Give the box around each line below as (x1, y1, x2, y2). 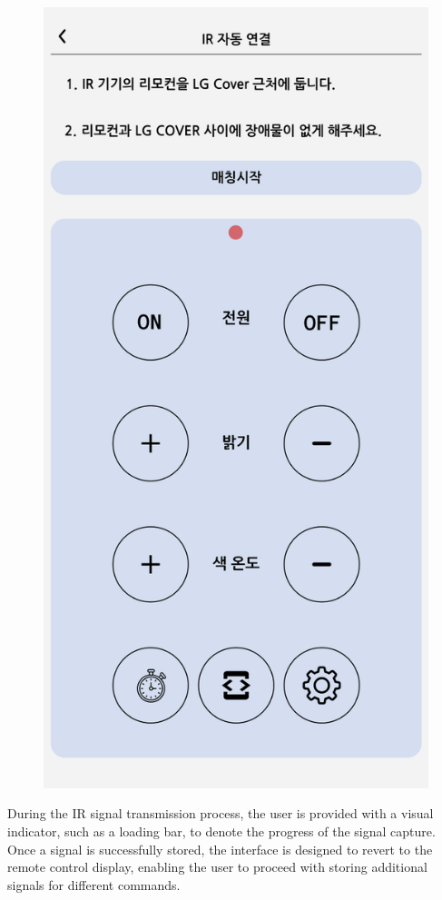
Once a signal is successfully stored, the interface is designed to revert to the (7, 839, 433, 858)
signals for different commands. (7, 875, 181, 894)
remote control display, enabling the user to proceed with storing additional (7, 857, 427, 876)
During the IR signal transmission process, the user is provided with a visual (7, 804, 434, 823)
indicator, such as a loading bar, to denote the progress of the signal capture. (7, 821, 436, 840)
